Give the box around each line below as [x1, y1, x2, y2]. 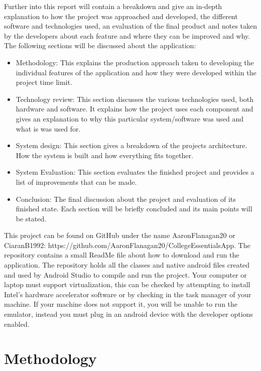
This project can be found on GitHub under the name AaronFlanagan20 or [4, 230, 235, 240]
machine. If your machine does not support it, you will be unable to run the [4, 299, 238, 309]
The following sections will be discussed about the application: [4, 40, 196, 51]
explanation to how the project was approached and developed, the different [4, 11, 238, 21]
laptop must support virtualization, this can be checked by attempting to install [4, 279, 250, 290]
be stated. [16, 213, 47, 223]
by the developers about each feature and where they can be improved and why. [4, 30, 250, 41]
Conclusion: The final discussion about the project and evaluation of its [16, 193, 236, 204]
